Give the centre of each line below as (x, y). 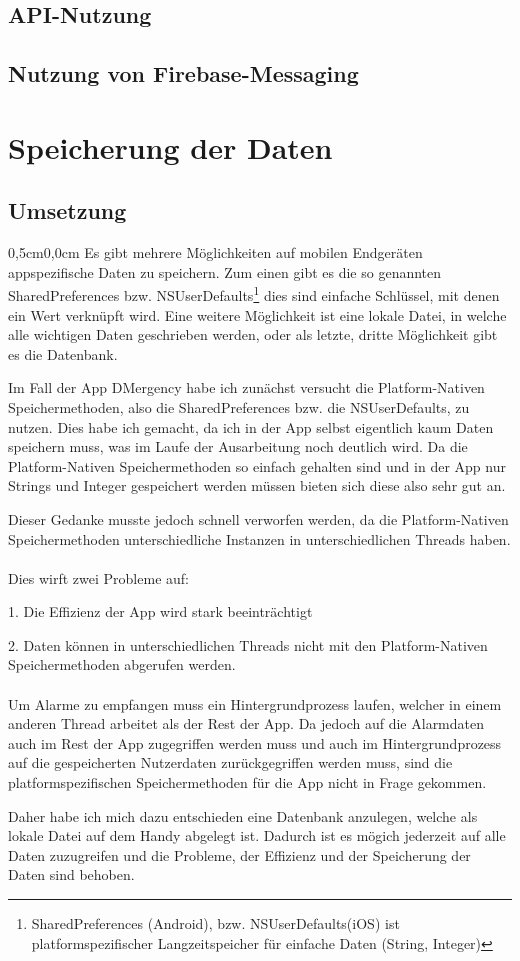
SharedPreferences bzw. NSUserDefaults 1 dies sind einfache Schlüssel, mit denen (254, 293)
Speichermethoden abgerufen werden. (122, 664)
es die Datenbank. (63, 353)
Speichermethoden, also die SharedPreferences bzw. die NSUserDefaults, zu (239, 406)
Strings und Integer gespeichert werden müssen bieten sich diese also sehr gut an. (257, 485)
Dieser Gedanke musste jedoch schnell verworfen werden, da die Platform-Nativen (258, 518)
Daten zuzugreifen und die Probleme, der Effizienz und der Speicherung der (239, 854)
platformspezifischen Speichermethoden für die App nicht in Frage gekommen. (247, 782)
